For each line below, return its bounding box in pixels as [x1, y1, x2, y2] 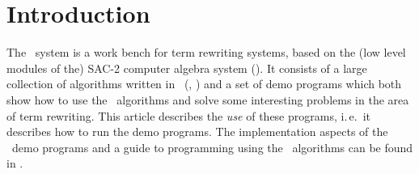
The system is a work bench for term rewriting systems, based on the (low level [6, 44, 406, 61]
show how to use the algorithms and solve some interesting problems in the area [6, 91, 409, 108]
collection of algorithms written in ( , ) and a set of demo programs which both [6, 75, 402, 92]
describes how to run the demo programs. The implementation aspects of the [6, 123, 388, 140]
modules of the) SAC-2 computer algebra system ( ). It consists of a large [6, 59, 367, 76]
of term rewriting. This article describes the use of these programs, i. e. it [6, 107, 371, 124]
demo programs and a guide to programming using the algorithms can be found [11, 138, 413, 155]
